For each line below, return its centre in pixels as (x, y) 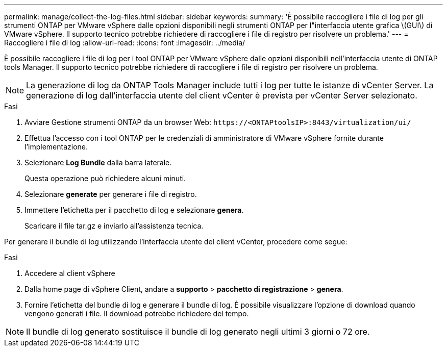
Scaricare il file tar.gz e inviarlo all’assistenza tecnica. (114, 226)
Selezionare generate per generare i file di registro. (111, 194)
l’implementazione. (56, 147)
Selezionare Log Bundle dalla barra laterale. (98, 162)
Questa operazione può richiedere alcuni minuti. (105, 178)
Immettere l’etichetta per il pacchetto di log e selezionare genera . (134, 210)
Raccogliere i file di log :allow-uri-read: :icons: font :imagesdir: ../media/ (125, 43)
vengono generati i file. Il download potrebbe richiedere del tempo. (137, 314)
